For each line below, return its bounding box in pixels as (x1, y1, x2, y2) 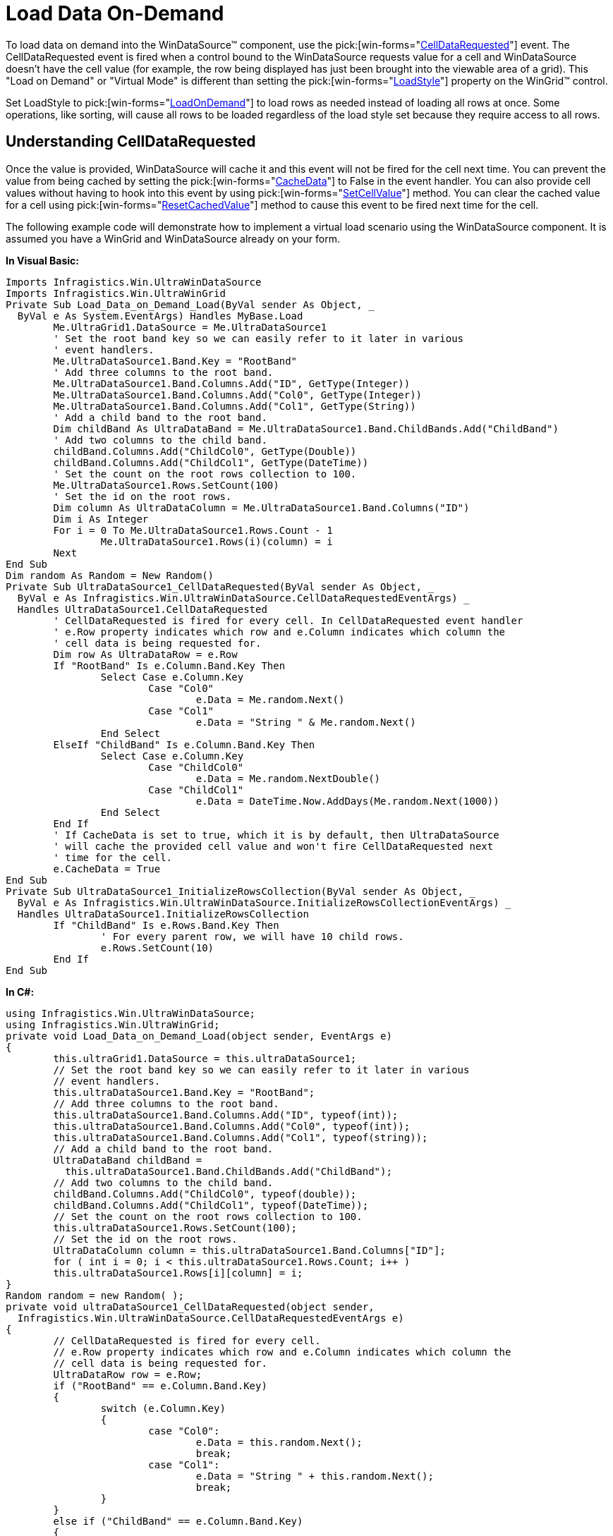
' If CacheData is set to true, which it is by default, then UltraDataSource (53, 829, 499, 841)
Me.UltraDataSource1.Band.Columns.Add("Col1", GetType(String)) (53, 400, 416, 412)
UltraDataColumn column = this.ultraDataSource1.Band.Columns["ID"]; (53, 1244, 446, 1256)
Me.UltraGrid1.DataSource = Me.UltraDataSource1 (53, 321, 327, 333)
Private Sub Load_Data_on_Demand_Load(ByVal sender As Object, (6, 298, 363, 310)
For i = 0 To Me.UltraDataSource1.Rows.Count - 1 (53, 524, 333, 536)
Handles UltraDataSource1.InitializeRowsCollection (17, 908, 309, 920)
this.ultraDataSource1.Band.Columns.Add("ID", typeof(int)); (53, 1109, 399, 1121)
